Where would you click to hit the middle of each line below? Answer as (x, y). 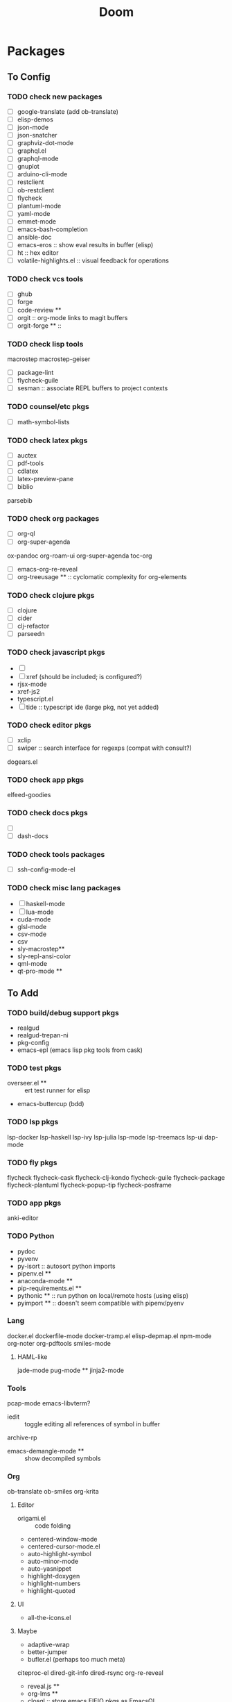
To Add (23, 993)
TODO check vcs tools (45, 279)
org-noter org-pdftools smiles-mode (59, 1343)
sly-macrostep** (41, 949)
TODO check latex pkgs (47, 440)
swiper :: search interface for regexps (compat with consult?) (105, 748)
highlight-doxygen (54, 1576)
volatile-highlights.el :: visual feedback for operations (93, 260)
